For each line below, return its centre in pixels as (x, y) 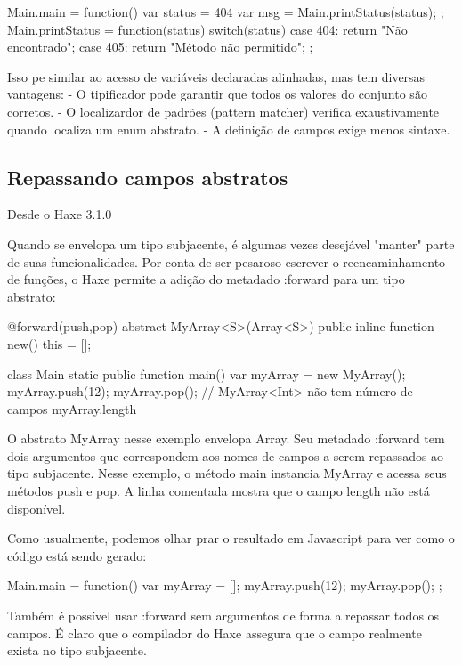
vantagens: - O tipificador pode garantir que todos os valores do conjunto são (217, 94)
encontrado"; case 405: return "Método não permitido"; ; (160, 47)
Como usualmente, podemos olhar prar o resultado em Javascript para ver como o (231, 538)
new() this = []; (49, 343)
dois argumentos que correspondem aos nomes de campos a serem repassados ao (226, 455)
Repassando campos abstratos (148, 177)
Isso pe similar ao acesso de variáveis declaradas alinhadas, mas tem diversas (216, 76)
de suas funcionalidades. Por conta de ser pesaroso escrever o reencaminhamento (227, 261)
